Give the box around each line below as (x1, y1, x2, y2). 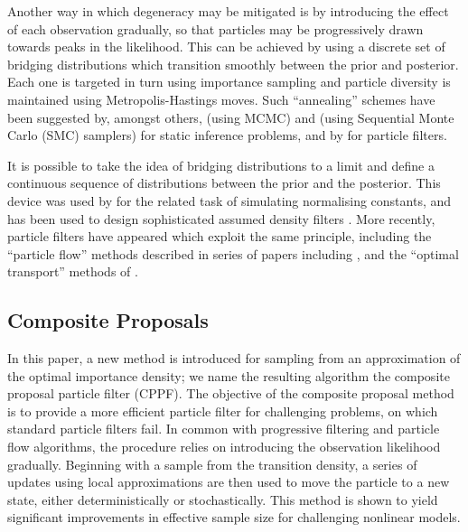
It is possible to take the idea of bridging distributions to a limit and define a (7, 155, 435, 174)
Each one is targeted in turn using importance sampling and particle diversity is (7, 72, 451, 91)
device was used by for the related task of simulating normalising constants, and (7, 191, 452, 210)
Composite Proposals (7, 306, 209, 334)
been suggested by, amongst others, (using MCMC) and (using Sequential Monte (7, 107, 454, 126)
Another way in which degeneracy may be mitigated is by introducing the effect (7, 2, 449, 20)
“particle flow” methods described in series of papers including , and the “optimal (7, 244, 459, 263)
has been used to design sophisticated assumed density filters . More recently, (7, 209, 435, 228)
